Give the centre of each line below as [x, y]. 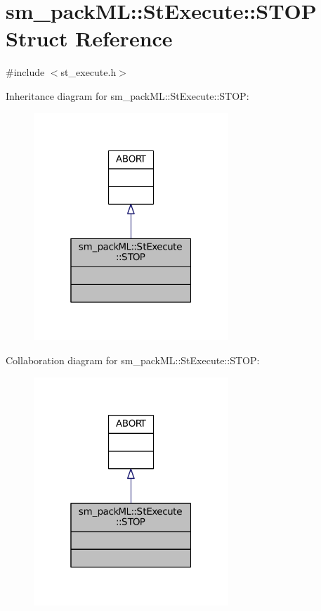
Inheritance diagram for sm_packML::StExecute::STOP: [127, 95]
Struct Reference [89, 38]
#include [25, 72]
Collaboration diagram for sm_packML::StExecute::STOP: [133, 360]
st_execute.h [89, 72]
